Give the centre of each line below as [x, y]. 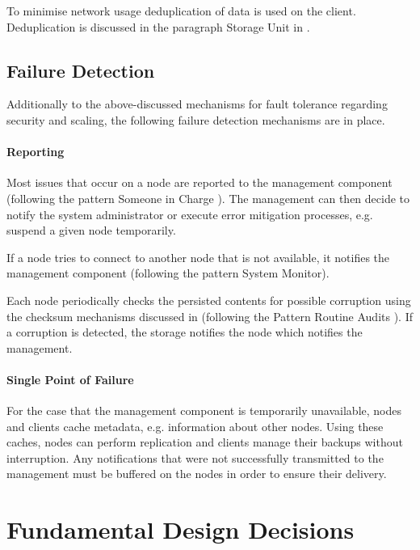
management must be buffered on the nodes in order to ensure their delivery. [197, 474]
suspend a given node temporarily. [91, 230]
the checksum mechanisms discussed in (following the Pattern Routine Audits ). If [210, 316]
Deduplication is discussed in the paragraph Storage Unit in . [158, 26]
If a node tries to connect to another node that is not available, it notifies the [198, 257]
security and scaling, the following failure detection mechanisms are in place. [196, 119]
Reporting [36, 152]
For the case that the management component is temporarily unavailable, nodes [204, 410]
